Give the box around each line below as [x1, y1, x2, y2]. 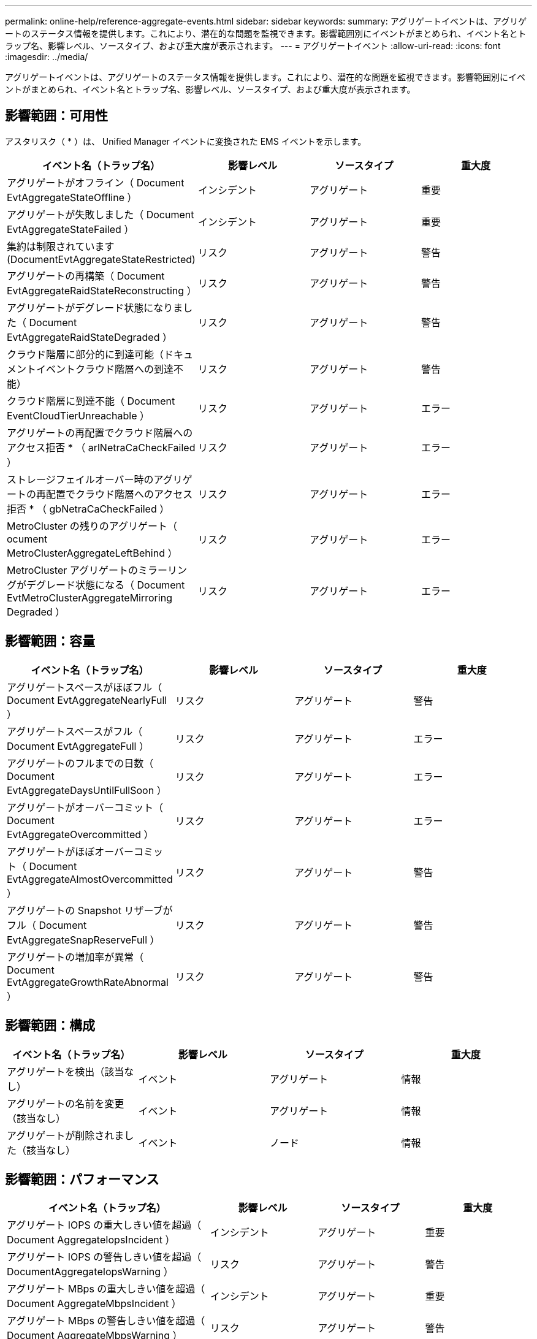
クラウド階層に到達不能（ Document [7, 394, 175, 407]
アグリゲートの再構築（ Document [7, 269, 165, 282]
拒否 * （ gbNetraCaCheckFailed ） [7, 502, 170, 515]
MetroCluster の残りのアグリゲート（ [7, 519, 177, 532]
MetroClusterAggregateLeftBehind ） [7, 546, 178, 559]
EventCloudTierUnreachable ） [7, 409, 150, 422]
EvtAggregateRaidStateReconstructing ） [7, 284, 197, 297]
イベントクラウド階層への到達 [36, 362, 174, 375]
